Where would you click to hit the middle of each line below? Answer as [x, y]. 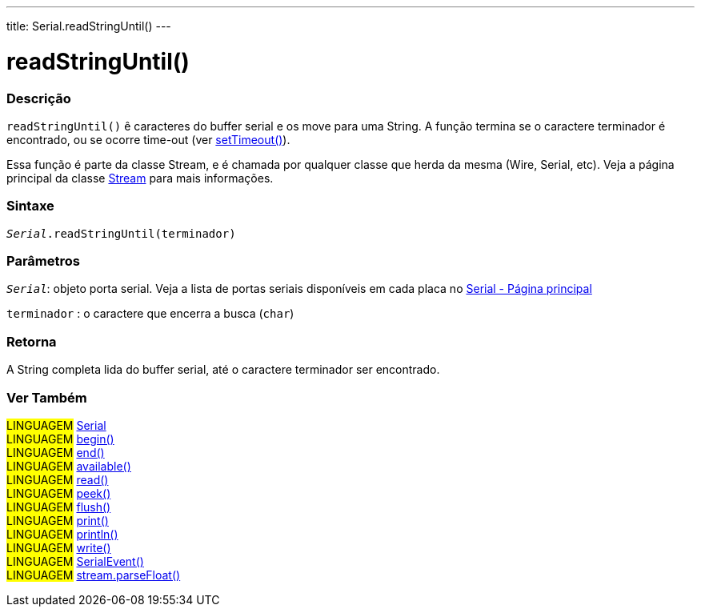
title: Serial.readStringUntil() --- [89, 26]
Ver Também [47, 397]
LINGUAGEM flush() [59, 507]
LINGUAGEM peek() [59, 493]
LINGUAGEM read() [58, 479]
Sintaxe [30, 206]
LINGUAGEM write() [59, 547]
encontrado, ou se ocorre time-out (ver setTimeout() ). [148, 139]
